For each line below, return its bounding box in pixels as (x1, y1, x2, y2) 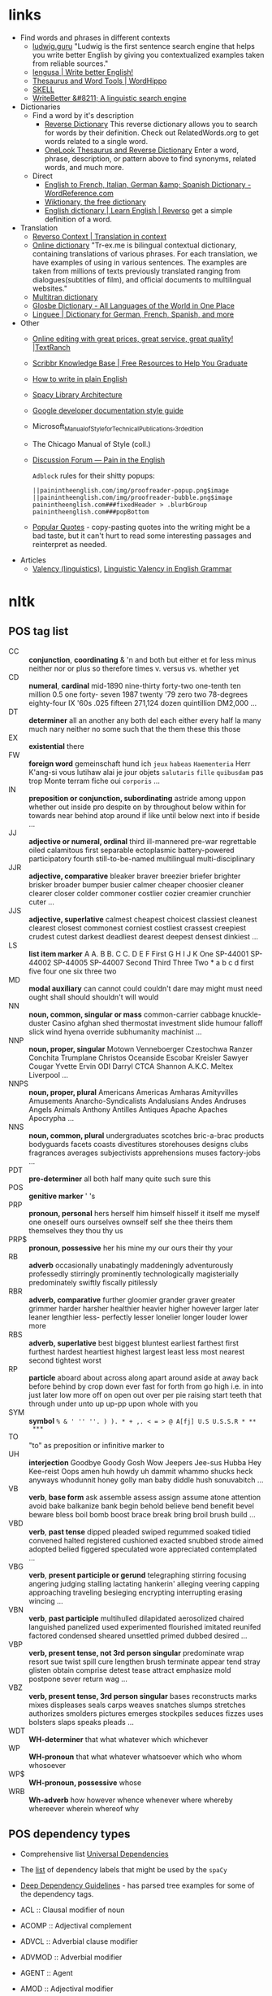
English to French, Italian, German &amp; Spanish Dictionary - (44, 179, 252, 189)
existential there (28, 741, 84, 751)
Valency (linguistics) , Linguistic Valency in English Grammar (32, 563, 232, 573)
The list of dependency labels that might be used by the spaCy (19, 1864, 227, 1874)
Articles (19, 555, 46, 565)
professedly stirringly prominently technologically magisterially (28, 1268, 240, 1279)
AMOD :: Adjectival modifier (19, 1984, 114, 1994)
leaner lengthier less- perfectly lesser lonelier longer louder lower (28, 1312, 248, 1322)
